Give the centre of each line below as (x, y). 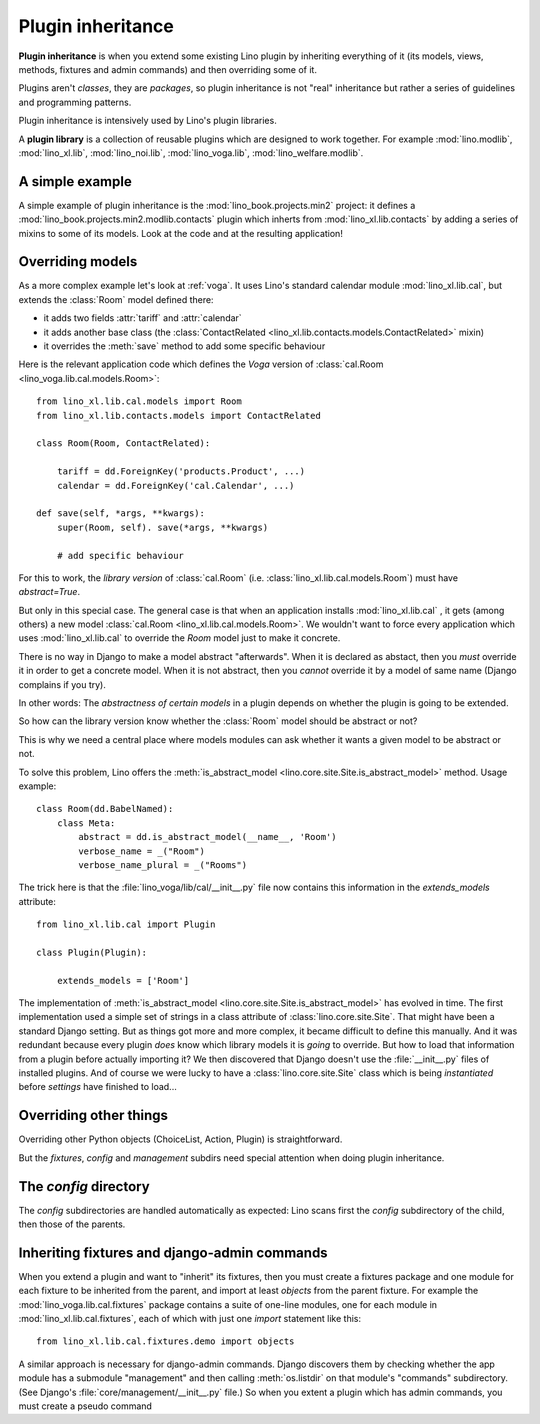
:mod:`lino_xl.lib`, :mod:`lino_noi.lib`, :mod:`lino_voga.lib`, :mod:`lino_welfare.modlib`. (191, 152)
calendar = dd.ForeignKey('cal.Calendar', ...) (175, 485)
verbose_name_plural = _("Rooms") (163, 864)
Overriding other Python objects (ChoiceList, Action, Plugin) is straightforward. (180, 1139)
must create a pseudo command (85, 1406)
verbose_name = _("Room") (141, 851)
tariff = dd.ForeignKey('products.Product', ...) (180, 471)
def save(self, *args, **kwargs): (120, 513)
